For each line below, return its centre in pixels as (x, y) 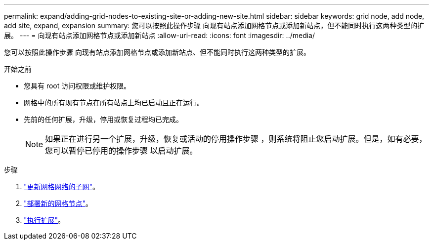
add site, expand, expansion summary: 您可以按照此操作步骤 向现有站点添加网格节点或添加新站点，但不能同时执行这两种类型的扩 (214, 25)
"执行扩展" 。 (44, 220)
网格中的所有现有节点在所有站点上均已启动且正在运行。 (114, 102)
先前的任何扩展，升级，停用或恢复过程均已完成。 (103, 119)
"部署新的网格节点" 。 (58, 203)
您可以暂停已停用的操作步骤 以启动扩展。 (121, 151)
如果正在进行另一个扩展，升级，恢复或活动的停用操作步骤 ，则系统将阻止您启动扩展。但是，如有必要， (236, 139)
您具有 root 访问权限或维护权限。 (77, 86)
